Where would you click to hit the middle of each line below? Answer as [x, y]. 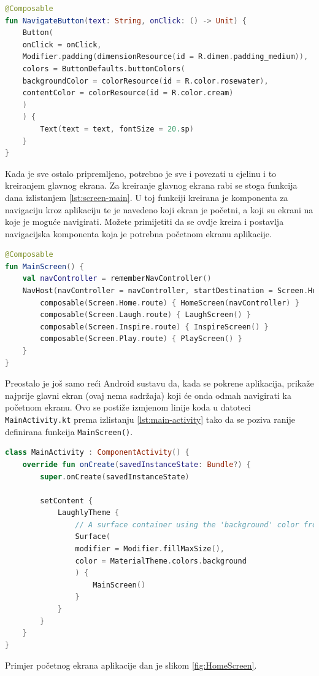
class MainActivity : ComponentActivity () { [97, 453]
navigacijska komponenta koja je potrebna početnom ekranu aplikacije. [138, 233]
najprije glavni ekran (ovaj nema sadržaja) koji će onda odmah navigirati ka [148, 395]
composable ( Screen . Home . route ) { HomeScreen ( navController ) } [170, 303]
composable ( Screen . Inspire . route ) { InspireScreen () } [154, 327]
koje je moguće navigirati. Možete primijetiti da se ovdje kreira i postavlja [144, 222]
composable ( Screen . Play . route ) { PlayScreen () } [141, 339]
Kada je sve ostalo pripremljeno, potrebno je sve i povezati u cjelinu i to [141, 173]
